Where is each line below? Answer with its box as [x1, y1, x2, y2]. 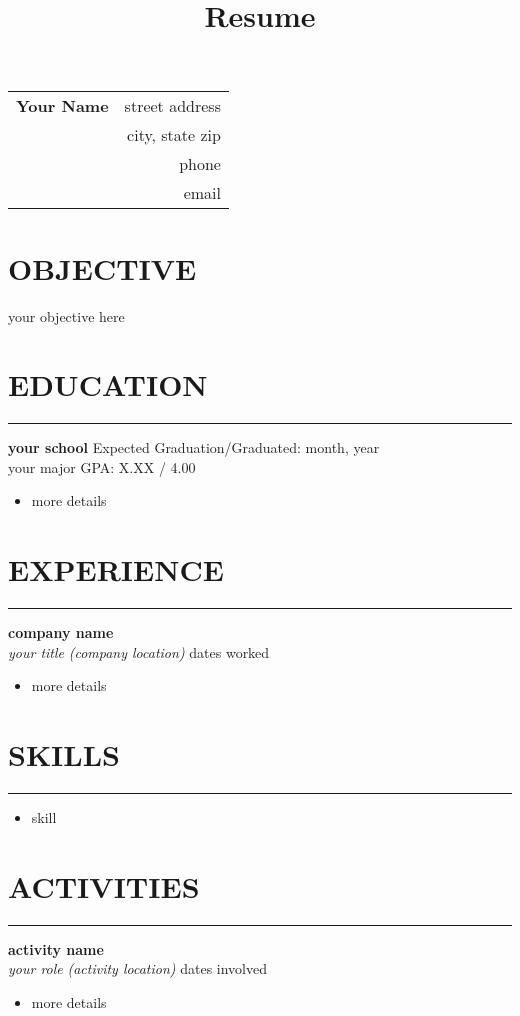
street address [124, 94, 221, 118]
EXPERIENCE [8, 549, 224, 590]
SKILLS [8, 734, 120, 775]
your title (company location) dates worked [8, 641, 270, 662]
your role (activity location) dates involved [8, 958, 268, 979]
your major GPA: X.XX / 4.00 [8, 456, 196, 477]
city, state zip [127, 123, 221, 147]
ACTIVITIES [8, 865, 200, 906]
